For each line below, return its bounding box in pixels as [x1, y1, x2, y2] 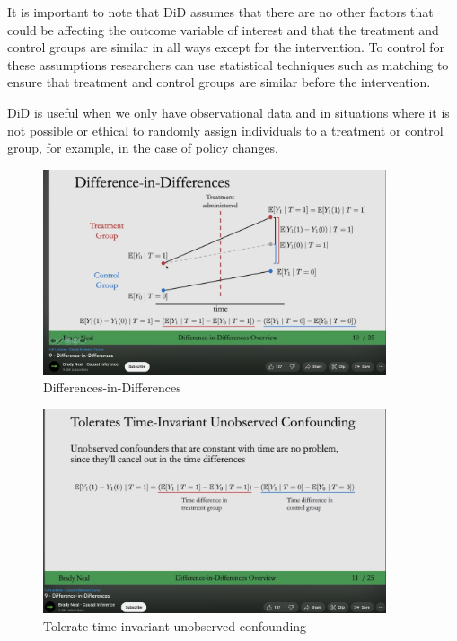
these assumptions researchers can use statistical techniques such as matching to [7, 55, 449, 74]
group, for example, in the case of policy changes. [7, 138, 279, 157]
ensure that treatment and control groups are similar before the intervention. [7, 73, 431, 92]
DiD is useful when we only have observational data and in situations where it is [7, 102, 450, 121]
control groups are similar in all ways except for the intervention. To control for [7, 38, 445, 57]
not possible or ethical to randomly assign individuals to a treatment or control [7, 120, 444, 139]
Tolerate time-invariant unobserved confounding [43, 616, 307, 635]
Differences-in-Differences [43, 378, 181, 397]
